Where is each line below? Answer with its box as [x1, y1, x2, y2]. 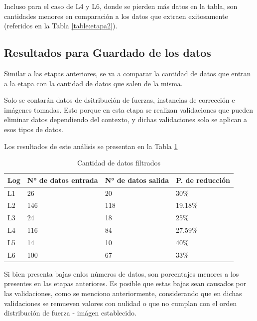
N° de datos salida [105, 174, 169, 185]
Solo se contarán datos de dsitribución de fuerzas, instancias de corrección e [4, 95, 235, 105]
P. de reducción [176, 174, 230, 185]
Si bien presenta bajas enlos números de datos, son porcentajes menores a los [4, 268, 239, 279]
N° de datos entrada [27, 174, 98, 185]
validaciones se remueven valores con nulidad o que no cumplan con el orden [4, 298, 237, 308]
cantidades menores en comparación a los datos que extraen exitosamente [4, 10, 228, 21]
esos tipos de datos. [4, 124, 63, 134]
